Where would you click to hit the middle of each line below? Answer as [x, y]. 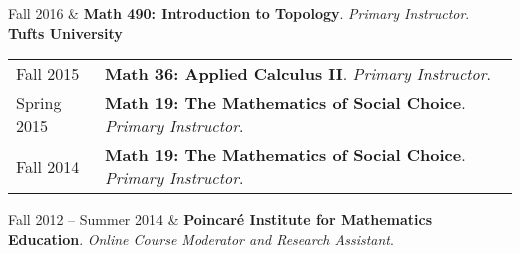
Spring [39, 103]
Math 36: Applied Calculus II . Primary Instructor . [297, 74]
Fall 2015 [48, 74]
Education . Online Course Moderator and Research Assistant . [201, 238]
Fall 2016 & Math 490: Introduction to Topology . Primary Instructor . [239, 13]
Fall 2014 [48, 166]
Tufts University [65, 32]
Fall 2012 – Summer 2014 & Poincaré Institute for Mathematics [220, 219]
